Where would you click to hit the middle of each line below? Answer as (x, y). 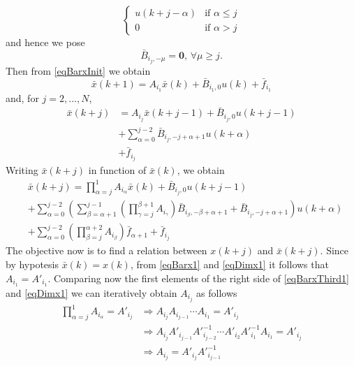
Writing (22, 170)
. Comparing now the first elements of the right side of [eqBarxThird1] (198, 278)
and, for (22, 97)
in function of (117, 170)
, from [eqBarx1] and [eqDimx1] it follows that (229, 264)
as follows (217, 292)
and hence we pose (45, 42)
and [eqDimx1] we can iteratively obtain (91, 292)
